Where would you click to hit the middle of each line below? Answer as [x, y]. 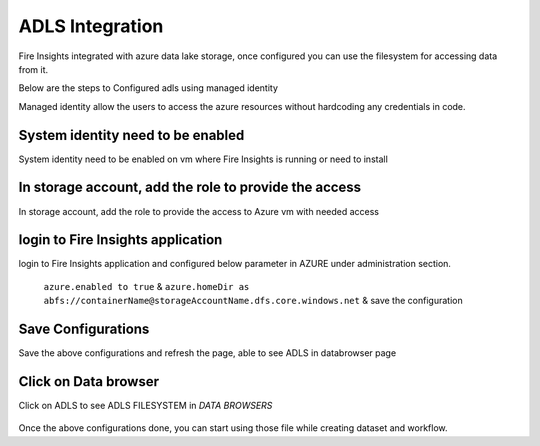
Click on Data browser [89, 381]
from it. [33, 69]
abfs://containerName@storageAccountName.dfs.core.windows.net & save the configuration [253, 301]
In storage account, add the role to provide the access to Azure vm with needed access [199, 211]
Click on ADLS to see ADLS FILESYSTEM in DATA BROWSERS [145, 406]
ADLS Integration [91, 26]
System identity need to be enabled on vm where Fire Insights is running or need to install [203, 159]
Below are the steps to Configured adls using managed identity [148, 88]
